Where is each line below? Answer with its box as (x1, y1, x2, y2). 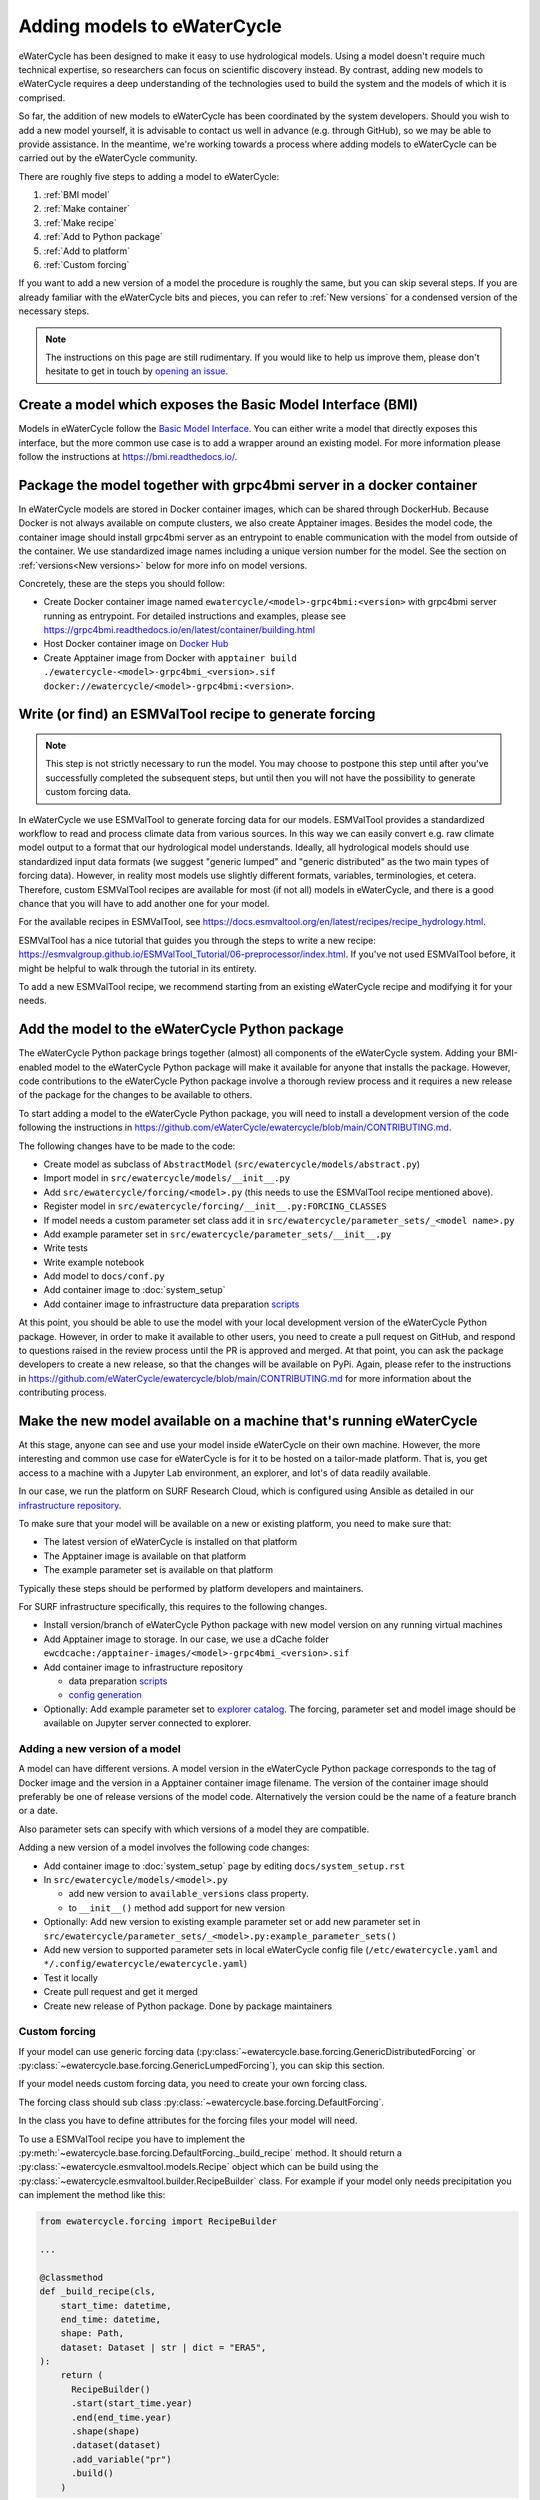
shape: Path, (60, 2328, 125, 2339)
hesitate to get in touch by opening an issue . (45, 365, 229, 377)
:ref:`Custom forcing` (43, 259, 130, 271)
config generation (68, 1689, 142, 1701)
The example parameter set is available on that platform (43, 1564, 274, 1576)
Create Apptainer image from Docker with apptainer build (43, 651, 297, 664)
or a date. (18, 1805, 59, 1817)
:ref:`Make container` (43, 203, 130, 215)
